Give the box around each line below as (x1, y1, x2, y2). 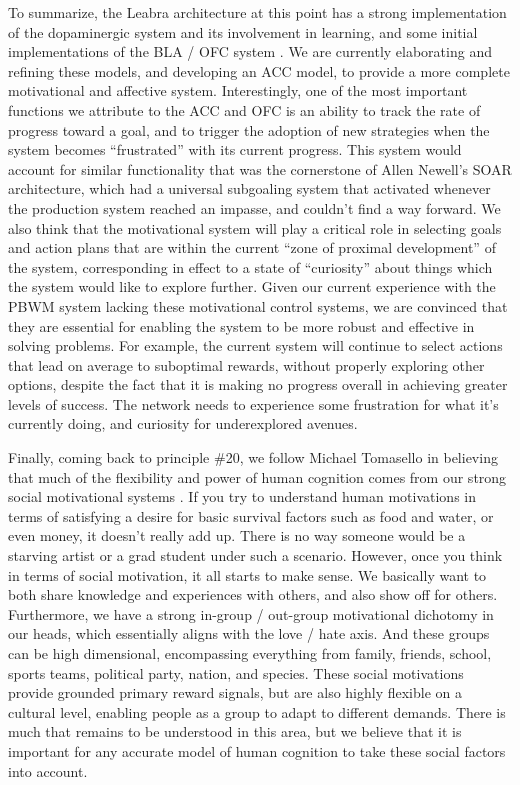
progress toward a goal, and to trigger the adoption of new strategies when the (8, 119, 490, 140)
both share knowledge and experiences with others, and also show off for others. (8, 584, 498, 605)
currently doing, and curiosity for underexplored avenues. (8, 413, 358, 434)
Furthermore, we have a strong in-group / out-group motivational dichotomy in (8, 603, 494, 624)
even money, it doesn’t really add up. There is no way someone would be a (8, 525, 466, 546)
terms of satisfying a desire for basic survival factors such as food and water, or (8, 505, 494, 526)
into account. (8, 760, 88, 781)
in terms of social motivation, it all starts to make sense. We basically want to (8, 564, 487, 585)
